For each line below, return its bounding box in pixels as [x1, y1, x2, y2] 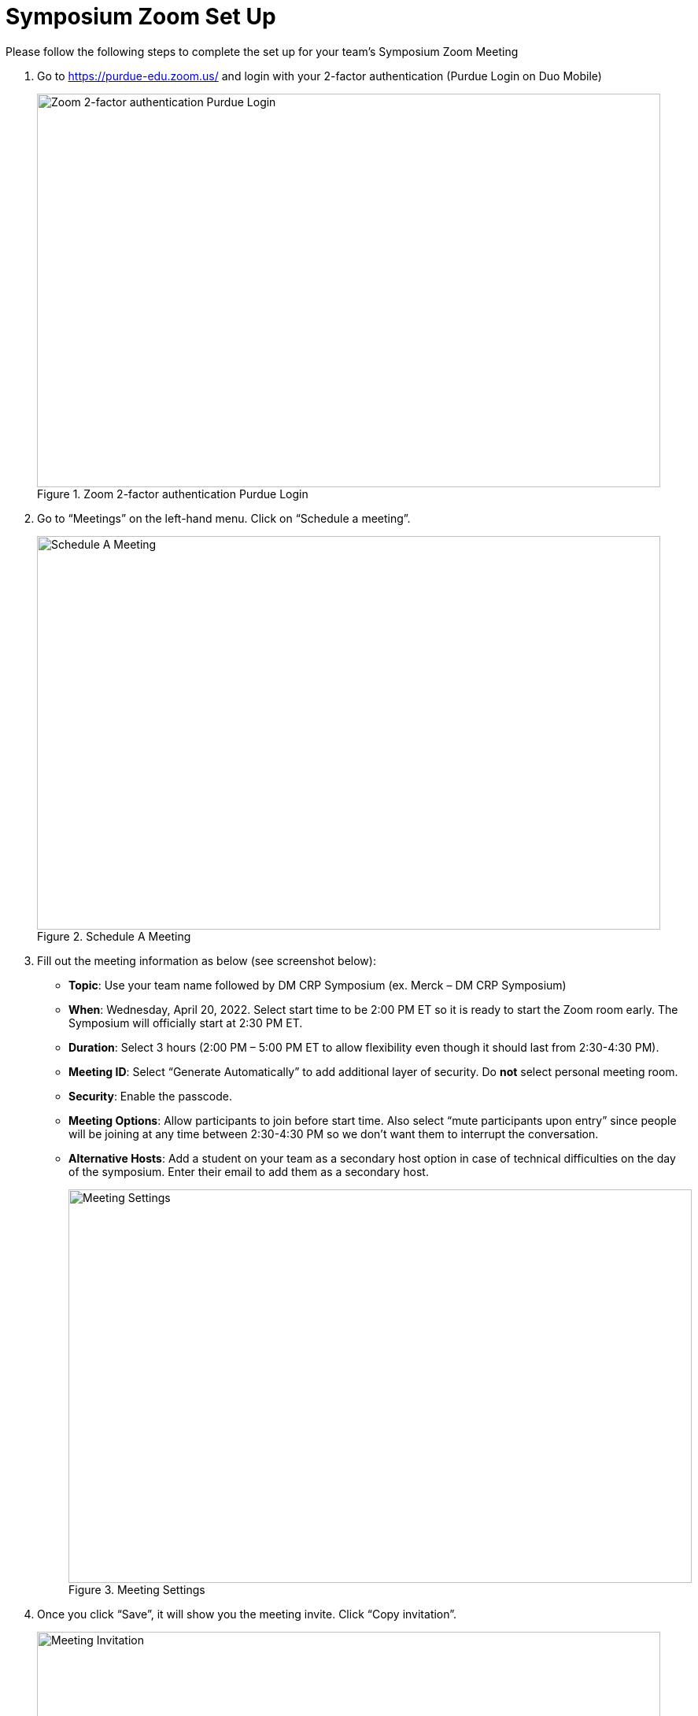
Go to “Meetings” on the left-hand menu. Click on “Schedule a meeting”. [37, 511, 411, 525]
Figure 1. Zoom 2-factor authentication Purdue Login [37, 486, 308, 501]
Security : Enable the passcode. [68, 1089, 232, 1103]
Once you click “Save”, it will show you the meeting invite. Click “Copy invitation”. [37, 1607, 457, 1621]
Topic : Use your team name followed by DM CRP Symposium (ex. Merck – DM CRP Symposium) [68, 978, 567, 992]
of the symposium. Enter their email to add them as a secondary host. [68, 1164, 429, 1178]
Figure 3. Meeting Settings [68, 1582, 205, 1596]
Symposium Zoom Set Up [6, 3, 276, 30]
